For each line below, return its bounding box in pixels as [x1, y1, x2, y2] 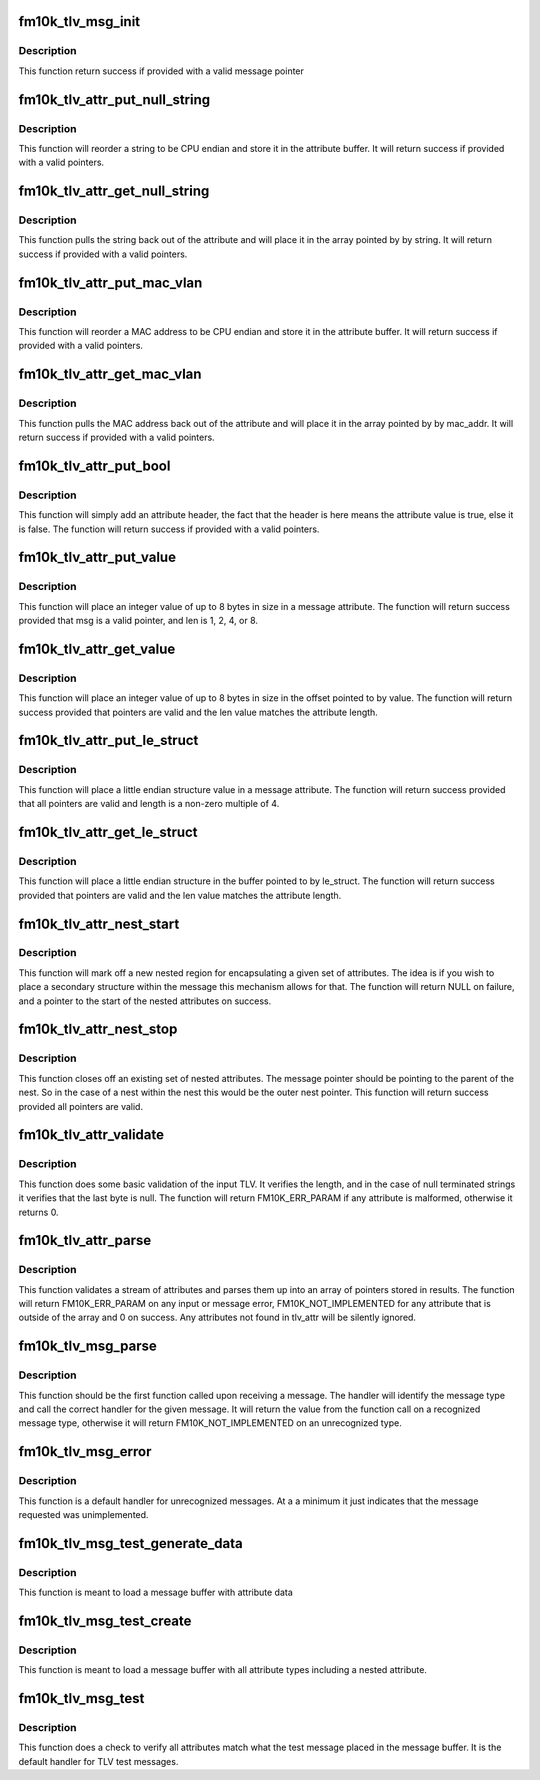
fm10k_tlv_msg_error [18, 1443, 152, 1460]
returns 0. [18, 1206, 59, 1218]
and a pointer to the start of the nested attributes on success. [18, 995, 272, 1007]
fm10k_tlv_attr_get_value [18, 640, 176, 657]
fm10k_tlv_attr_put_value [18, 549, 177, 566]
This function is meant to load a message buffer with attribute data [18, 1586, 294, 1599]
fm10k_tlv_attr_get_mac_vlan [18, 366, 202, 383]
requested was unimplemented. [18, 1508, 149, 1520]
